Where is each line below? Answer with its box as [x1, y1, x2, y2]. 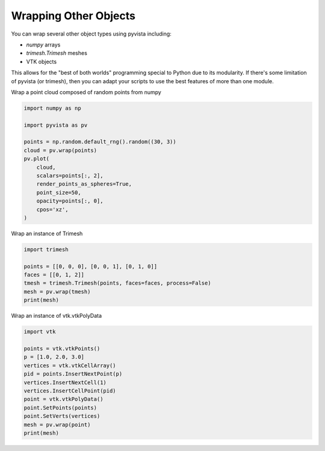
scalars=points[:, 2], [36, 172, 104, 179]
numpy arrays [26, 41, 61, 48]
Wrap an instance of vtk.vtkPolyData [11, 312, 102, 320]
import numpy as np [23, 104, 81, 112]
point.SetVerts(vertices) [23, 413, 101, 420]
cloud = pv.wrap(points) [23, 147, 97, 154]
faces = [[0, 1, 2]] [23, 271, 84, 279]
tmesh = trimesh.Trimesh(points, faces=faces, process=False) [23, 280, 211, 286]
